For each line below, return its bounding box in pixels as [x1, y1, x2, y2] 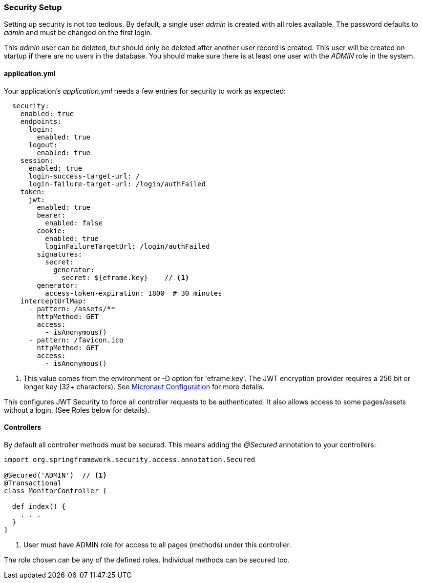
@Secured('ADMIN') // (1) [4, 471, 107, 479]
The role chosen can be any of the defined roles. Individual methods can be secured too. [4, 555, 290, 564]
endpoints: [20, 117, 62, 125]
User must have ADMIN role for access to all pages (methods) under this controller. [23, 540, 291, 549]
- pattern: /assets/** [28, 304, 115, 313]
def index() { [12, 502, 66, 510]
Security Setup [4, 2, 62, 12]
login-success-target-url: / [28, 172, 140, 180]
